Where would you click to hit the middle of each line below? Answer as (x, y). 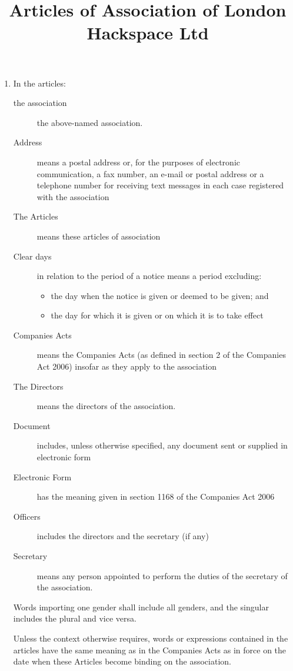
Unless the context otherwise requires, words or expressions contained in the (151, 638)
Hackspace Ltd (148, 33)
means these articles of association (99, 236)
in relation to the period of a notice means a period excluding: (149, 276)
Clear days (32, 256)
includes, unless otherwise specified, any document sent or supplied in (162, 445)
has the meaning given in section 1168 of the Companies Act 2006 (156, 496)
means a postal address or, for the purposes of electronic (138, 162)
